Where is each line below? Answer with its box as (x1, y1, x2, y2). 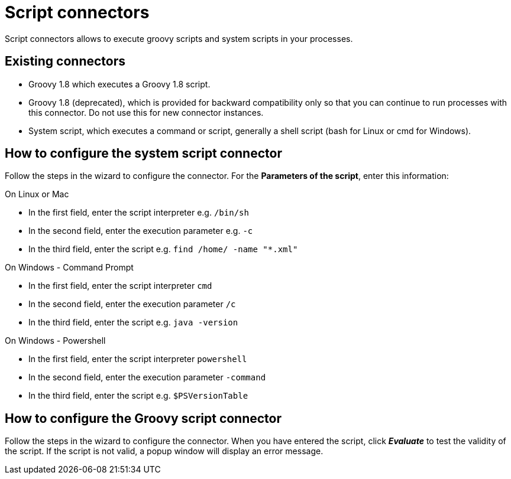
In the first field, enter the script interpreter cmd (28, 281, 212, 291)
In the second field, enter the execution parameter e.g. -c (28, 226, 253, 236)
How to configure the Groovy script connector (5, 410, 282, 426)
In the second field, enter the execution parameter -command (28, 372, 266, 383)
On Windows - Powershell (5, 335, 106, 346)
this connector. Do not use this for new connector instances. (28, 107, 264, 118)
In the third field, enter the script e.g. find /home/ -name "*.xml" (28, 244, 298, 255)
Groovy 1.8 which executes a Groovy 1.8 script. (28, 79, 211, 89)
